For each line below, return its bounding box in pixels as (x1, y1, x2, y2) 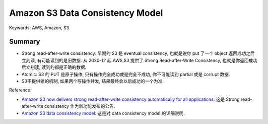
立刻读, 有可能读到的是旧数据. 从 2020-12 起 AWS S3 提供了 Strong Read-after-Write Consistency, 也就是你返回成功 (21, 57, 258, 63)
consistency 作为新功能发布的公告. (44, 103, 115, 109)
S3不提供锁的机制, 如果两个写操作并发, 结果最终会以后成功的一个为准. (21, 78, 164, 84)
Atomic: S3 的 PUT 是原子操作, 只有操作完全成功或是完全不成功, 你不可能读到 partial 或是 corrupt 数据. (21, 71, 230, 77)
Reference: (9, 87, 32, 93)
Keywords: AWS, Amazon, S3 (9, 25, 69, 31)
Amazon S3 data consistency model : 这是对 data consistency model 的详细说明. (21, 110, 185, 116)
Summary (9, 38, 40, 46)
